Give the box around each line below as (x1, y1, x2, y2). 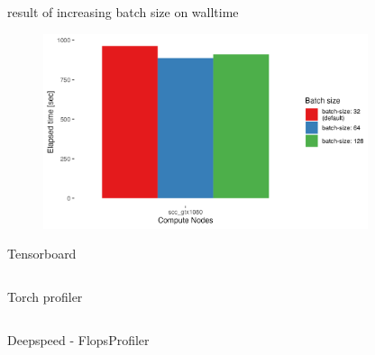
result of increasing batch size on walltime (7, 3, 239, 21)
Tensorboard (7, 244, 77, 263)
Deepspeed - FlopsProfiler (7, 330, 150, 349)
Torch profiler (7, 287, 83, 306)
